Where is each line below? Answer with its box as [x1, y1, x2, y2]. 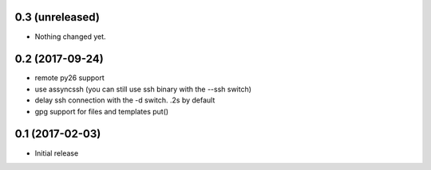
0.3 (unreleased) [14, 10, 100, 24]
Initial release [34, 148, 79, 158]
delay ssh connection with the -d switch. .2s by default [34, 95, 215, 105]
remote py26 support [34, 73, 105, 83]
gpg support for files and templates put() [34, 106, 169, 116]
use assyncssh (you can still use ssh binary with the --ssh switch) [34, 84, 251, 94]
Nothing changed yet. [34, 32, 107, 41]
